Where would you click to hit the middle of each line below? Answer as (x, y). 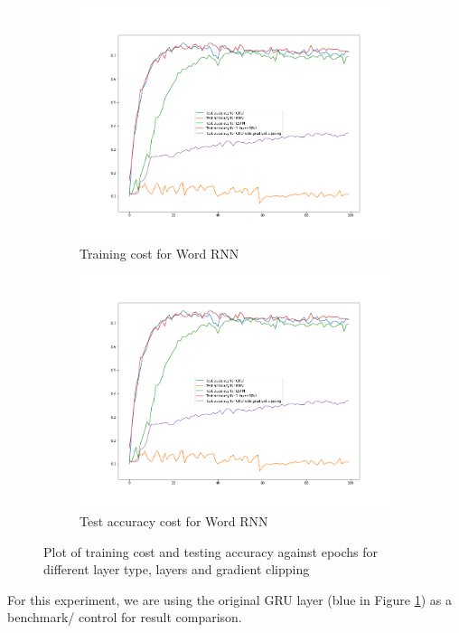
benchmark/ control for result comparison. (125, 617)
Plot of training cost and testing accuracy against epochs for (211, 551)
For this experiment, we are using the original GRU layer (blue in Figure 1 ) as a (229, 599)
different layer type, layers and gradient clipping (177, 569)
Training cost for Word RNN (159, 253)
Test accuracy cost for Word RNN (174, 520)
